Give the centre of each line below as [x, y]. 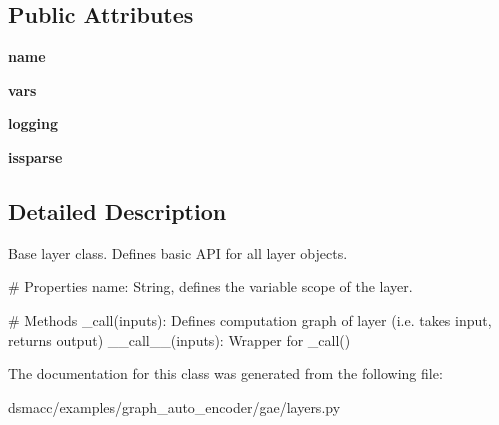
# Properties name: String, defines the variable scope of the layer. [210, 286]
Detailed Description [117, 210]
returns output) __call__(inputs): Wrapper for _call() [179, 339]
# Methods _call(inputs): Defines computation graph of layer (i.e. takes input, [250, 319]
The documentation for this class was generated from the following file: [225, 373]
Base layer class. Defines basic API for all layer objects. [178, 252]
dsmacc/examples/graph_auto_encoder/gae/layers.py [174, 406]
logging [33, 123]
